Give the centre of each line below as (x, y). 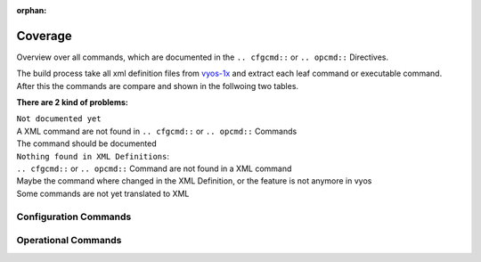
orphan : (32, 10)
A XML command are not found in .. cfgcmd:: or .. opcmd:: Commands (157, 131)
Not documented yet (59, 119)
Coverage (44, 36)
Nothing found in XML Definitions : (93, 156)
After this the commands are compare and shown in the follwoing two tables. (157, 86)
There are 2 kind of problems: (72, 102)
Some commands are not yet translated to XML (103, 193)
